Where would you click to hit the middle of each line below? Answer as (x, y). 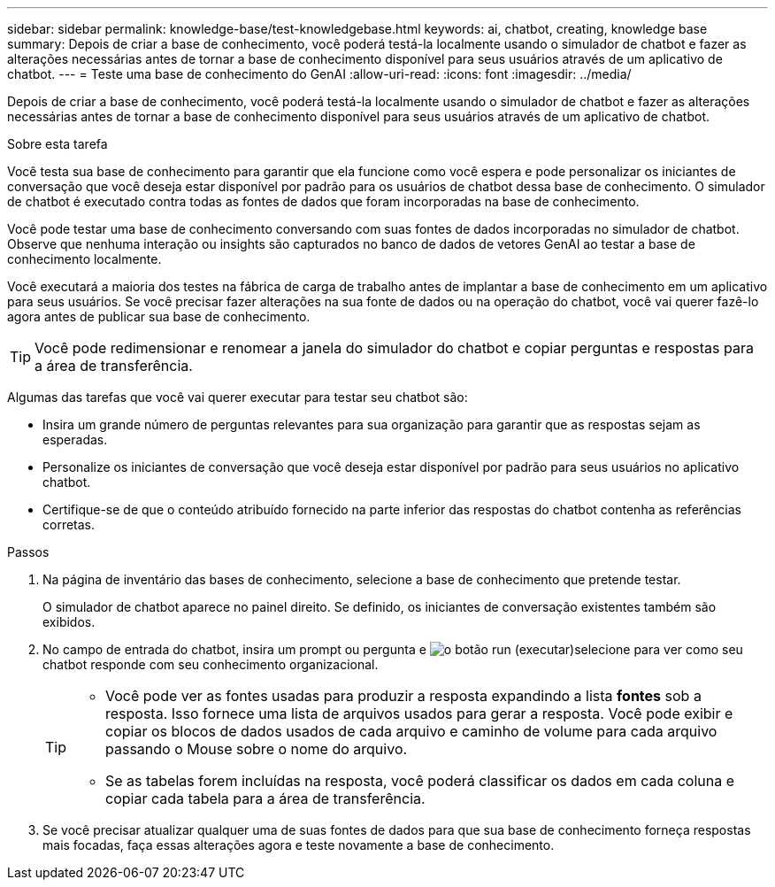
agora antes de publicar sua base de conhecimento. (159, 316)
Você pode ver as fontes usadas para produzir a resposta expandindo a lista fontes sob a (403, 696)
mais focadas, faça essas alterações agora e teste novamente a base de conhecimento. (299, 845)
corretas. (69, 524)
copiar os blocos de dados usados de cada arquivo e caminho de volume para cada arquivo (411, 731)
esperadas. (75, 440)
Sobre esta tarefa (58, 144)
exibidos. (69, 622)
